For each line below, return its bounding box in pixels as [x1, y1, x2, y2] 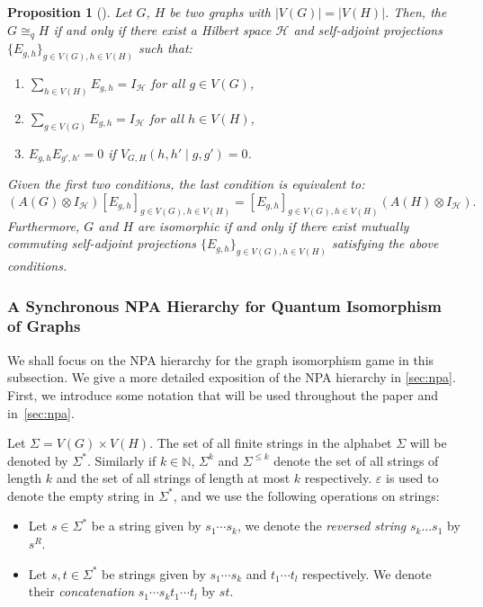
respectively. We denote [302, 564, 432, 583]
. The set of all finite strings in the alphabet [149, 433, 392, 452]
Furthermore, [7, 216, 80, 235]
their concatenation [28, 582, 135, 601]
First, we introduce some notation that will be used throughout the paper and [7, 385, 438, 404]
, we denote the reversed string [237, 516, 407, 535]
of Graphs [7, 315, 81, 337]
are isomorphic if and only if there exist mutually [138, 216, 409, 235]
